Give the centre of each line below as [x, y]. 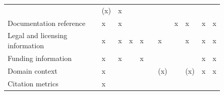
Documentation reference [47, 23]
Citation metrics [33, 83]
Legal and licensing [37, 35]
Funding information [40, 58]
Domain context [33, 70]
